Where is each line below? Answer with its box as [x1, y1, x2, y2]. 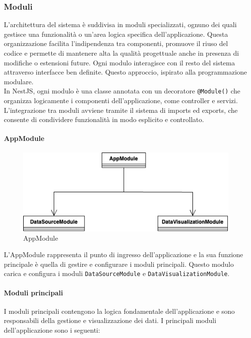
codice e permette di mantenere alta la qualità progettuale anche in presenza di [4, 48, 239, 58]
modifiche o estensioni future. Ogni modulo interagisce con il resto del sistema [4, 57, 235, 67]
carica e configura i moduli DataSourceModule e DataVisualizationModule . [4, 268, 230, 278]
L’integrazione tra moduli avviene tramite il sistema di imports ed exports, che [4, 105, 238, 115]
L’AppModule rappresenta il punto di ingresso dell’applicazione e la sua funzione [4, 249, 243, 260]
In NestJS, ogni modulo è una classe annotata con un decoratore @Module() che [4, 86, 240, 96]
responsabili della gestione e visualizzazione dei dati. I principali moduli [4, 315, 217, 325]
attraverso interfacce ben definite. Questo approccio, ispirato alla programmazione [4, 67, 247, 77]
